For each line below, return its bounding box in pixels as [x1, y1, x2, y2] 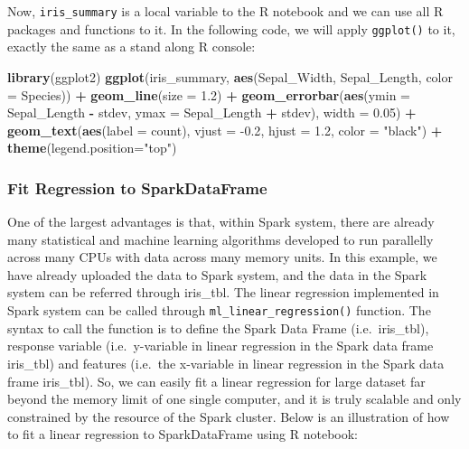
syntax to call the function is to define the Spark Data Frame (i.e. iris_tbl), [7, 318, 429, 337]
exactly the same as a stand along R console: [7, 37, 256, 56]
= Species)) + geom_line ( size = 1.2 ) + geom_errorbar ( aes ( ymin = [7, 85, 410, 104]
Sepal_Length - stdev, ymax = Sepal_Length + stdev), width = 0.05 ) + [7, 103, 417, 122]
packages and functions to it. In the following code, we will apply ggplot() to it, [7, 19, 455, 38]
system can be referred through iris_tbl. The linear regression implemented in [7, 283, 439, 302]
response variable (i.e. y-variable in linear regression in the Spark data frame [7, 336, 434, 355]
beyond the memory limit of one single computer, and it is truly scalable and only [7, 389, 462, 408]
